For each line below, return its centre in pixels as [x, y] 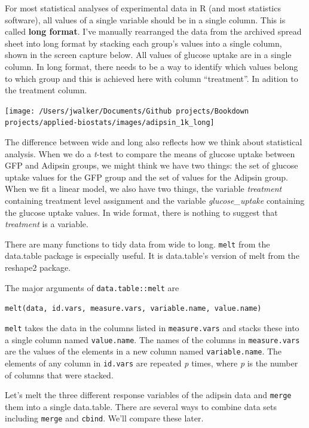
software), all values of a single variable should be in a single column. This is [145, 19]
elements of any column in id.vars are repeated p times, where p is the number [152, 363]
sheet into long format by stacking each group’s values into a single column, [143, 43]
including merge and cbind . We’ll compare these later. [104, 418]
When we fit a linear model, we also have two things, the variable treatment [143, 189]
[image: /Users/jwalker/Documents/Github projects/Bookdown [127, 111]
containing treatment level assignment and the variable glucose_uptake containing [155, 201]
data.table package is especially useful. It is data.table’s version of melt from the [152, 256]
